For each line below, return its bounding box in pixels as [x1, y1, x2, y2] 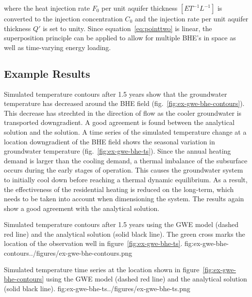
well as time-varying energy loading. [4, 42, 111, 52]
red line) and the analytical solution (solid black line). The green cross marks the [4, 228, 245, 239]
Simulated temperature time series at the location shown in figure [4, 264, 200, 274]
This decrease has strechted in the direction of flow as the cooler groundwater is [4, 107, 242, 118]
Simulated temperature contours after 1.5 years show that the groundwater [4, 88, 227, 99]
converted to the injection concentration [4, 14, 123, 23]
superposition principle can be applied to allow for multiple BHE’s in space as [4, 33, 236, 43]
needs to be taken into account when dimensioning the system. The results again [4, 193, 244, 204]
